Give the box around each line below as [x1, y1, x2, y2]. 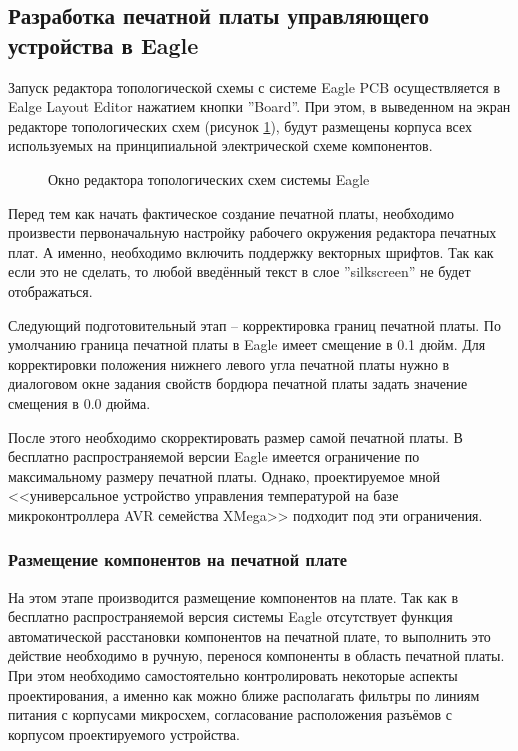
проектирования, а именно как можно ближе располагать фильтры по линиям [8, 684, 480, 705]
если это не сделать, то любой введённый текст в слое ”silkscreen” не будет [8, 261, 471, 282]
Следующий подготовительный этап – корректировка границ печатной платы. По [8, 314, 501, 335]
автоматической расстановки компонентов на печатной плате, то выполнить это [8, 625, 491, 646]
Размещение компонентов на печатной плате [8, 547, 348, 572]
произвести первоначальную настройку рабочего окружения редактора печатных [8, 222, 497, 243]
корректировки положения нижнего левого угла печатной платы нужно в [8, 353, 450, 374]
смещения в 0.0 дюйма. [8, 392, 151, 413]
